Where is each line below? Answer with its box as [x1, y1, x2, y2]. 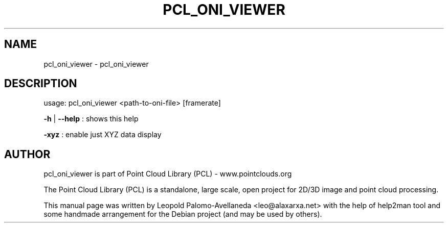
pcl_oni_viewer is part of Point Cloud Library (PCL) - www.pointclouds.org [43, 169, 292, 179]
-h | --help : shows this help [43, 114, 139, 123]
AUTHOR [4, 147, 51, 161]
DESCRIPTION [4, 77, 77, 90]
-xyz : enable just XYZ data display [43, 130, 162, 139]
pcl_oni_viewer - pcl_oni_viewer [43, 59, 149, 68]
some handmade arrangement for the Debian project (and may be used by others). [43, 210, 322, 219]
